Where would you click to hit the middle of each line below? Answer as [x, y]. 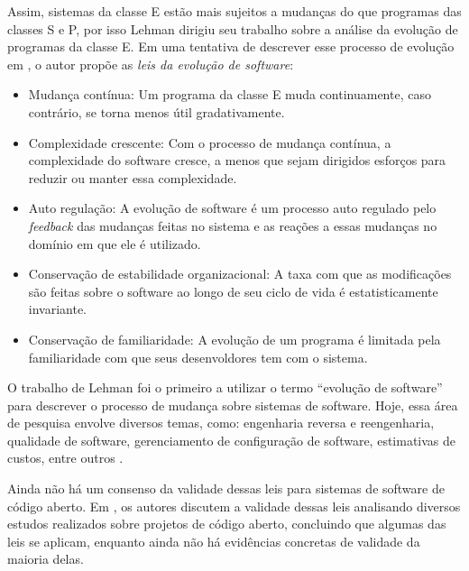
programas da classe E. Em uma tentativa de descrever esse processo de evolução [231, 46]
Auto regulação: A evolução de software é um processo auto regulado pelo [232, 208]
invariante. [58, 309]
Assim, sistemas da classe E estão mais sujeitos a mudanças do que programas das [234, 11]
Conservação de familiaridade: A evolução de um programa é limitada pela [234, 339]
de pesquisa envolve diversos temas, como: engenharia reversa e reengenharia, [221, 423]
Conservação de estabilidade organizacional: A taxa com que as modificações [240, 274]
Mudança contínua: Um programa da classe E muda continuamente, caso [230, 94]
